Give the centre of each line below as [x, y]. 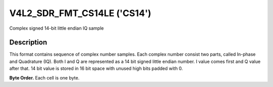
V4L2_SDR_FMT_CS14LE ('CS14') [80, 13]
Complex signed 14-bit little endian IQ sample [57, 28]
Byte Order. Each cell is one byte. [44, 77]
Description [28, 42]
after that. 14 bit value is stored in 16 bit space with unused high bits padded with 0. [96, 68]
